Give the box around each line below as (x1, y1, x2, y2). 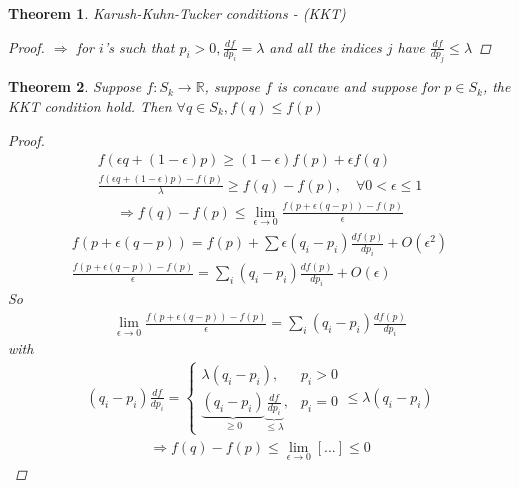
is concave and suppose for (276, 76, 440, 97)
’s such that (103, 36, 175, 57)
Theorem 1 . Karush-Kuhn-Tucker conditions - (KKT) (8, 3, 346, 23)
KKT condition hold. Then (8, 95, 172, 116)
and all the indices (269, 36, 382, 57)
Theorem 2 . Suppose (8, 76, 142, 97)
